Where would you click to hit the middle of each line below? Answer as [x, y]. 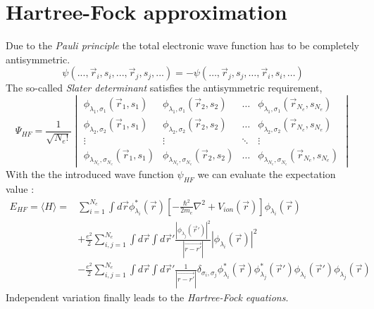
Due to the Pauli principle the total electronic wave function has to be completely [182, 45]
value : [20, 188]
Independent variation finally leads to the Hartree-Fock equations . [147, 297]
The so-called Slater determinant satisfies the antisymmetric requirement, [164, 88]
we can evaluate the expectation [267, 174]
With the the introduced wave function [90, 174]
